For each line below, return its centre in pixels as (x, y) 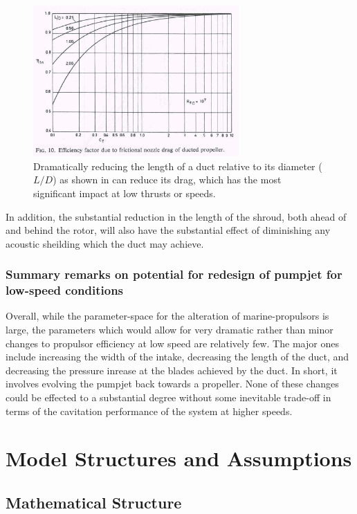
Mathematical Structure (94, 502)
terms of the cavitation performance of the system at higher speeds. (149, 411)
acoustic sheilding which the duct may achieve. (105, 243)
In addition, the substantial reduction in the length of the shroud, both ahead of (176, 216)
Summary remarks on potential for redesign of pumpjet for (174, 274)
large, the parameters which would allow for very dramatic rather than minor (170, 330)
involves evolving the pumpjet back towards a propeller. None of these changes (172, 384)
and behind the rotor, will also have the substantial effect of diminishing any (168, 230)
